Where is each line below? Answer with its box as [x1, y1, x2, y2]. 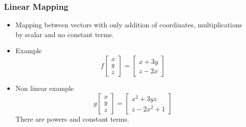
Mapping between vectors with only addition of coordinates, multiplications [15, 20, 242, 30]
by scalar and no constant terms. [15, 29, 114, 39]
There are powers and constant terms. [15, 113, 129, 124]
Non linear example [15, 83, 74, 93]
